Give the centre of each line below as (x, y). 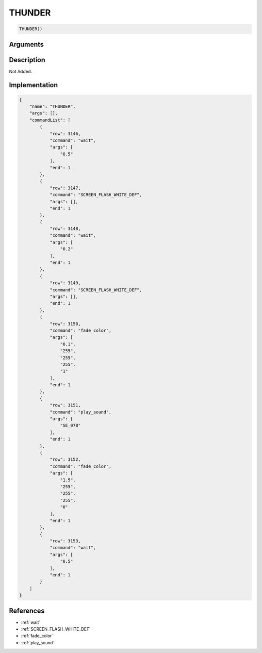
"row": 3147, (65, 188)
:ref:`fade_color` (37, 636)
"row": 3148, (65, 229)
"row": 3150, (65, 324)
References (27, 611)
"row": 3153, (65, 541)
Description (27, 60)
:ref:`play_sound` (38, 642)
